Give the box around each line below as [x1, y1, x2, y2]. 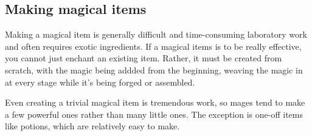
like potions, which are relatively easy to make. [5, 120, 180, 132]
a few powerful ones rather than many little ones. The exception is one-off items [5, 107, 303, 120]
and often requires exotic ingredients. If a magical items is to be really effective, [5, 39, 302, 52]
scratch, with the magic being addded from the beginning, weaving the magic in [5, 63, 303, 76]
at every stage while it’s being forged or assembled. [5, 75, 195, 88]
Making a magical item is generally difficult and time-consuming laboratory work [5, 28, 307, 41]
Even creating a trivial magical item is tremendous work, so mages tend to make [5, 96, 305, 109]
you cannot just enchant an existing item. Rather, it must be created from [5, 52, 282, 64]
